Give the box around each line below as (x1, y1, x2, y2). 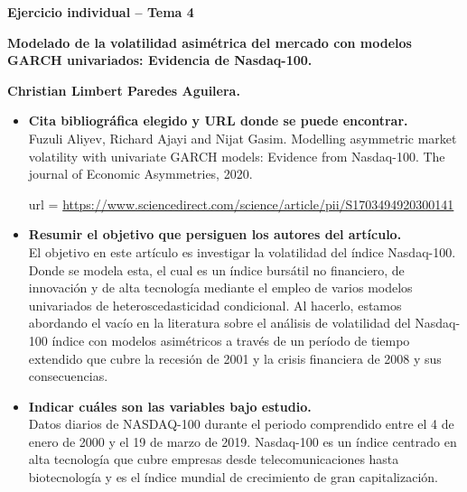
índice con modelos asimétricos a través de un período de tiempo (51, 330, 410, 349)
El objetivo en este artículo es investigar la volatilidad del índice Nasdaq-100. (28, 242, 456, 261)
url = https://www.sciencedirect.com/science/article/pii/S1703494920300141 (28, 194, 454, 213)
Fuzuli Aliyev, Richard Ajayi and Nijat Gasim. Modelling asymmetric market (28, 128, 457, 147)
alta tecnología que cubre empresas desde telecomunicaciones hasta (28, 450, 399, 469)
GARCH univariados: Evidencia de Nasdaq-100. (7, 51, 313, 70)
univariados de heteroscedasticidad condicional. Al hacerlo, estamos (28, 295, 402, 314)
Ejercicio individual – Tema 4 (7, 3, 194, 21)
